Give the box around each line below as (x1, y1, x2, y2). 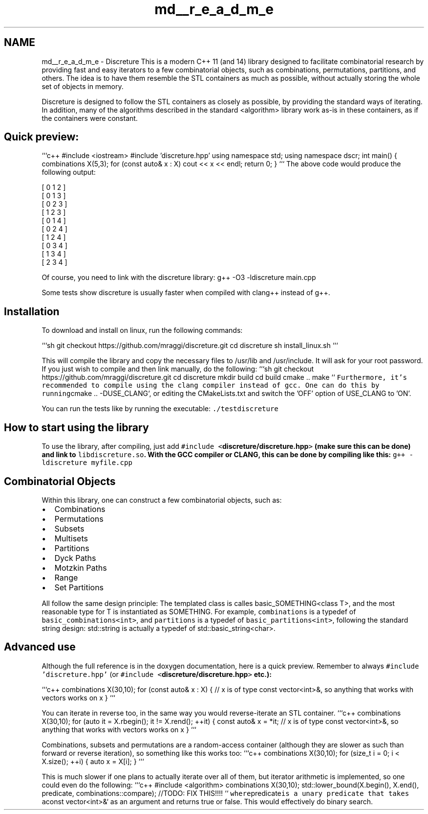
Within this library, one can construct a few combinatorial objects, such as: (42, 495, 282, 504)
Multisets (54, 533, 88, 543)
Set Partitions (54, 582, 104, 592)
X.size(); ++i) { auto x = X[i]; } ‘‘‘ (42, 757, 144, 766)
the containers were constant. (42, 114, 138, 122)
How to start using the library (4, 421, 149, 434)
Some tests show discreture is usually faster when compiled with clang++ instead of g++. (42, 288, 330, 297)
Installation (4, 305, 60, 318)
